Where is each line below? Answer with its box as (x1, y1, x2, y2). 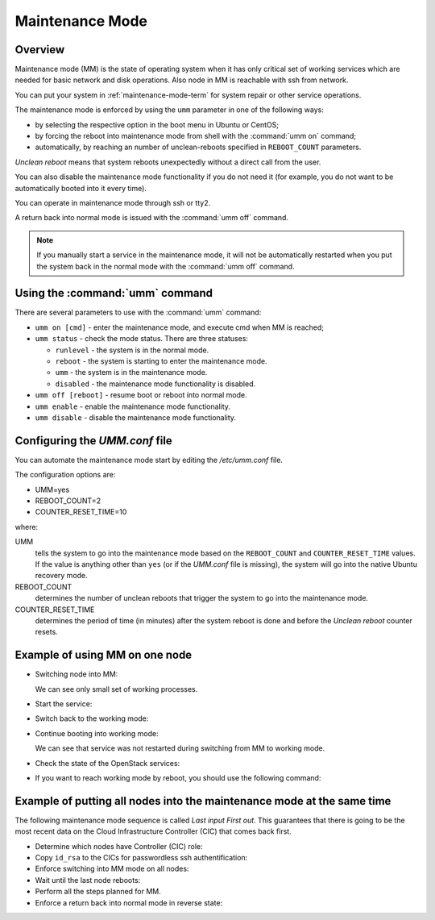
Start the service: (35, 699, 93, 709)
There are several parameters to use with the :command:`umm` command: (14, 307, 262, 318)
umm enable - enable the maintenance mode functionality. (35, 402, 231, 411)
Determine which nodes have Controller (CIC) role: (35, 841, 203, 851)
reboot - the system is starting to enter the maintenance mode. (55, 356, 267, 366)
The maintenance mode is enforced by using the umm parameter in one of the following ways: (14, 105, 324, 114)
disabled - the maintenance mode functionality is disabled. (55, 379, 256, 389)
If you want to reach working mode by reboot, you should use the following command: (35, 772, 321, 782)
